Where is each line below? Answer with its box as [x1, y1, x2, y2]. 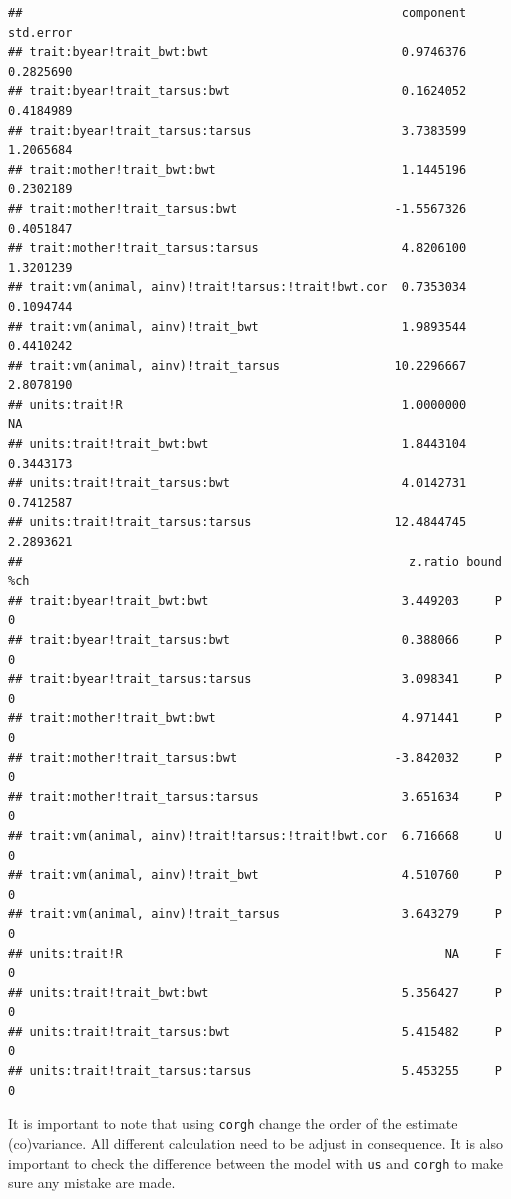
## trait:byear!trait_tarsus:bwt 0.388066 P [8, 633, 502, 647]
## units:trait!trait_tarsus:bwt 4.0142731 [8, 476, 467, 491]
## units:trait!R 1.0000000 [8, 397, 467, 412]
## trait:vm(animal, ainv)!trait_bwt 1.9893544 [8, 319, 467, 334]
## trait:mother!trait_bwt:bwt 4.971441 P [8, 711, 502, 726]
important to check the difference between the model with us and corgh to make [8, 1152, 504, 1173]
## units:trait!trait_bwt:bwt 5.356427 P [8, 985, 502, 1000]
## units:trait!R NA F [8, 946, 502, 961]
